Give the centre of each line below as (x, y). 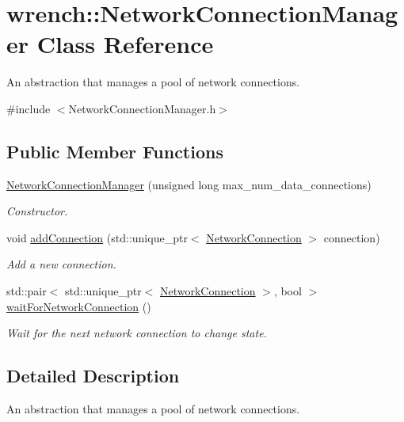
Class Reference (125, 44)
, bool (288, 291)
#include (29, 108)
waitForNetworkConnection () (79, 306)
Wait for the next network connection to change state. (137, 333)
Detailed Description (93, 376)
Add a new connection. (61, 264)
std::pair (27, 291)
